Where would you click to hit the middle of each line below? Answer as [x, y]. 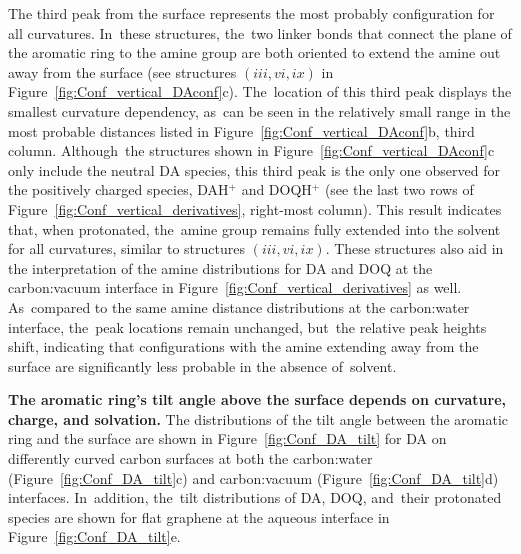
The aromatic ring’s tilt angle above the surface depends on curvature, [257, 399]
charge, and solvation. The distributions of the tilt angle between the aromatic [258, 418]
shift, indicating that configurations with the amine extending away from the [243, 346]
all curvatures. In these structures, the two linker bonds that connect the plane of [260, 32]
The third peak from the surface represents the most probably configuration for [251, 13]
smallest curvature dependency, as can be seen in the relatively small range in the [259, 110]
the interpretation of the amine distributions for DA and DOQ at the [220, 267]
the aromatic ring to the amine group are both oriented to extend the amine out [254, 52]
